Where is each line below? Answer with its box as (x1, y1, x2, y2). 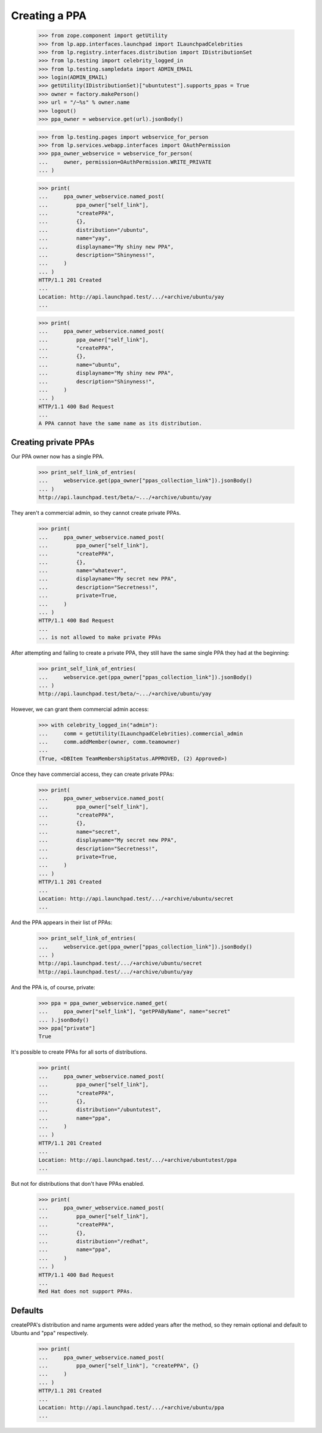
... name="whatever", (38, 567, 127, 574)
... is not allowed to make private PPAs (38, 634, 162, 641)
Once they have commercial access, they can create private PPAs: (11, 771, 174, 778)
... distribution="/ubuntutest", (38, 1106, 162, 1113)
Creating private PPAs (11, 437, 95, 447)
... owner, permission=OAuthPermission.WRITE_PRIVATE (38, 158, 212, 165)
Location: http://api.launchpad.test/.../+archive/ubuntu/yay (38, 293, 224, 300)
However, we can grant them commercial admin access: (11, 705, 149, 713)
